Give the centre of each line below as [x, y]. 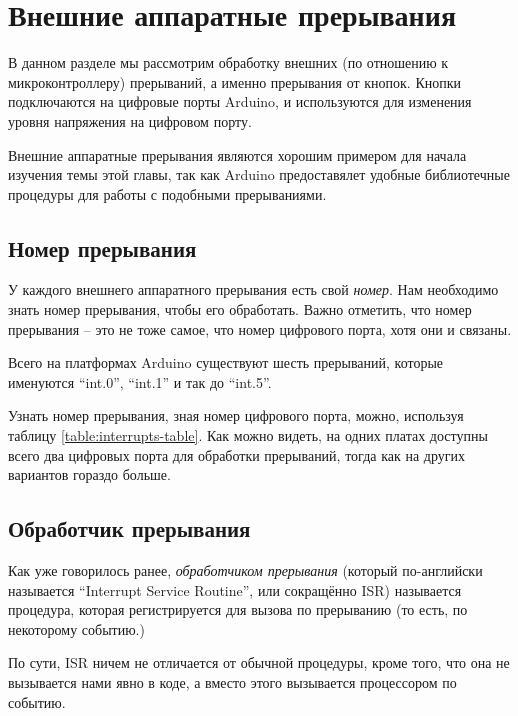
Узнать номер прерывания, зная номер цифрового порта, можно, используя [236, 415]
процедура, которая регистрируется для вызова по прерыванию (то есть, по [238, 609]
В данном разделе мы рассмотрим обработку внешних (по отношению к [228, 62]
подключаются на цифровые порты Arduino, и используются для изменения [240, 101]
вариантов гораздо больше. [89, 474]
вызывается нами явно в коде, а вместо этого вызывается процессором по [232, 682]
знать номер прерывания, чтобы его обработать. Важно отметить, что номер [240, 309]
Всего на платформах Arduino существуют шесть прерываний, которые [226, 362]
